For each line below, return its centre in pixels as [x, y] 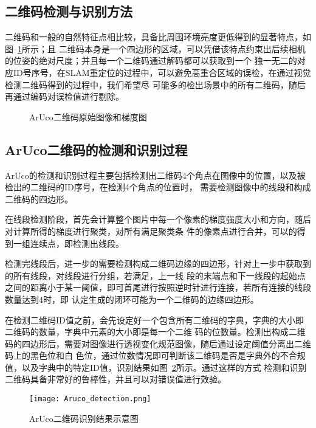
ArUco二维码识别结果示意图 [84, 418]
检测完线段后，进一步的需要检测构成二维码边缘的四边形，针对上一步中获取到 [158, 264]
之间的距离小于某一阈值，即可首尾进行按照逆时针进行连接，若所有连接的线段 [158, 287]
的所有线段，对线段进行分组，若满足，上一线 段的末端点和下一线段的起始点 [155, 275]
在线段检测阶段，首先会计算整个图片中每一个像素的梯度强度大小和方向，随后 [158, 219]
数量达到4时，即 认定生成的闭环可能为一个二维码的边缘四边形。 [132, 299]
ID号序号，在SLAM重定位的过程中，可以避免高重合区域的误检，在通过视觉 [162, 72]
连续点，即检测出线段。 [77, 243]
